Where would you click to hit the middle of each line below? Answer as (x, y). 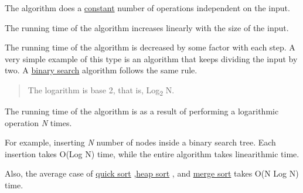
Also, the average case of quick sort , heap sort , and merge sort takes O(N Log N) (152, 173)
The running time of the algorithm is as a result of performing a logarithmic (142, 111)
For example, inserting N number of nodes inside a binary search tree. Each (140, 142)
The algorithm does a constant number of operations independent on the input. (147, 8)
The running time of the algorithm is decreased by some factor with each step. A (150, 47)
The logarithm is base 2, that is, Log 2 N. (101, 90)
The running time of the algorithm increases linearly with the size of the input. (147, 27)
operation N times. (38, 122)
